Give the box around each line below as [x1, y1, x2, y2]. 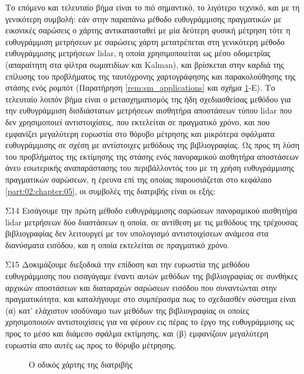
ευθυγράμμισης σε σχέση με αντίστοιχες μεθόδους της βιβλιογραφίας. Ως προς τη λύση [5, 139, 300, 151]
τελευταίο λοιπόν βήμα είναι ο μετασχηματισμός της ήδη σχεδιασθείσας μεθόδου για [5, 92, 291, 105]
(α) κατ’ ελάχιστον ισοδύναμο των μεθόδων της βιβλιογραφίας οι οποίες [5, 304, 250, 316]
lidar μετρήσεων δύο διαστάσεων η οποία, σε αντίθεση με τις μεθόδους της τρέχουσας [5, 215, 298, 228]
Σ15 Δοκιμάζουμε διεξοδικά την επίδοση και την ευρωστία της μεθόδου [5, 258, 250, 270]
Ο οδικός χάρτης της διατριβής [29, 358, 133, 370]
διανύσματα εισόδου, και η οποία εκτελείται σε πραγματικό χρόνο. [5, 238, 230, 251]
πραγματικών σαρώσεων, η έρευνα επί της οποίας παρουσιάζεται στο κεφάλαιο [5, 173, 272, 185]
